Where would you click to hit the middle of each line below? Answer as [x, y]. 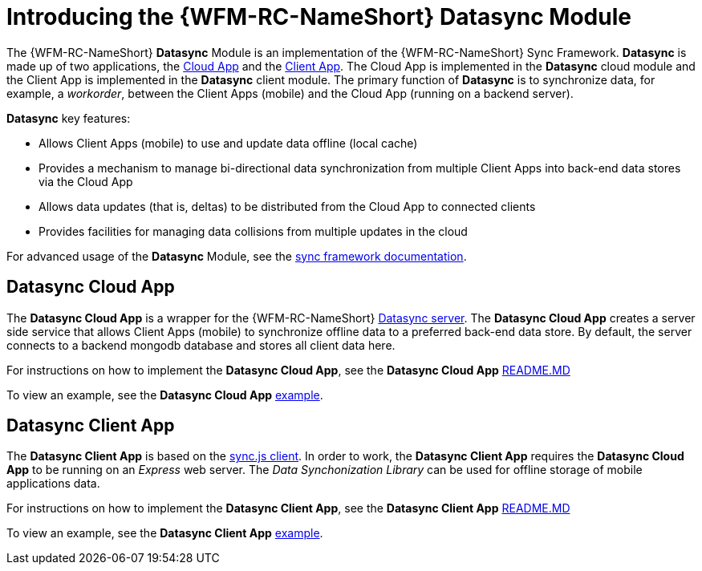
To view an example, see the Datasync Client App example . [165, 533]
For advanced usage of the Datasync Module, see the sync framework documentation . [237, 256]
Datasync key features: [69, 118]
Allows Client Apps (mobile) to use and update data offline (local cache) [228, 143]
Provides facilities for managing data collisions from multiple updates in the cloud [253, 231]
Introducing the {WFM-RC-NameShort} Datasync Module [319, 17]
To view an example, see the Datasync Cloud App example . [165, 395]
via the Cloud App [86, 181]
